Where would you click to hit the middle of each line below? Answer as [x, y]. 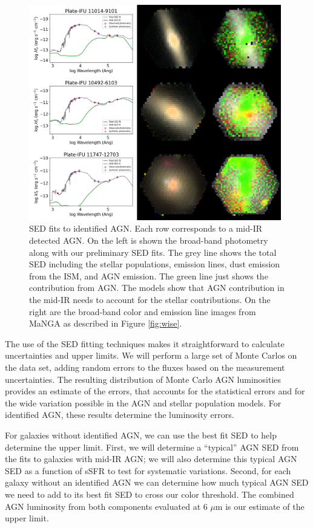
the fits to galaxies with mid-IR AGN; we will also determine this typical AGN [151, 459]
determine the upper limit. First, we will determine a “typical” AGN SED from [152, 447]
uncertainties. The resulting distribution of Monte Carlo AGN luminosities [143, 379]
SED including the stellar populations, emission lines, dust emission [155, 264]
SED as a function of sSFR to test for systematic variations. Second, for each [148, 470]
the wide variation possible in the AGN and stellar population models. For [143, 403]
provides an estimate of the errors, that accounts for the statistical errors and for [155, 391]
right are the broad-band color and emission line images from [143, 311]
